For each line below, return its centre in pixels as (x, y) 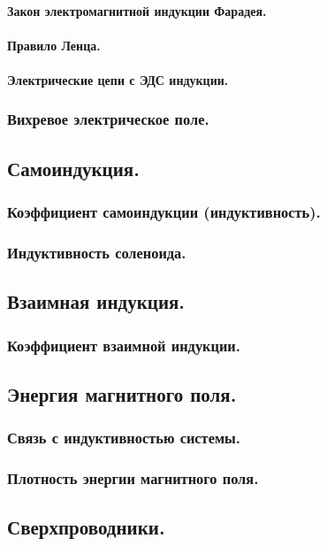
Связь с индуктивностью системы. (124, 438)
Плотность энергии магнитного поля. (133, 478)
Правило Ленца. (54, 45)
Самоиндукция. (73, 168)
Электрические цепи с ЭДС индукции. (118, 79)
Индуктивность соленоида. (97, 252)
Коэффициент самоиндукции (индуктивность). (164, 212)
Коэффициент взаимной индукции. (124, 345)
